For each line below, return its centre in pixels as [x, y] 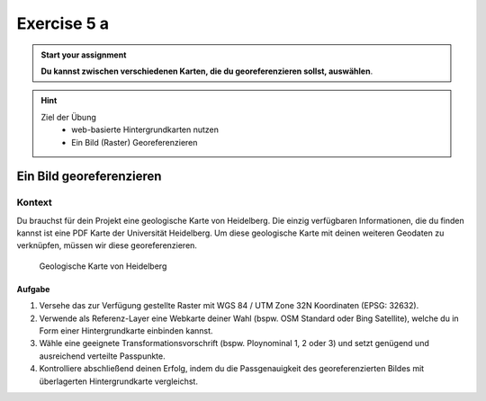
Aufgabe [33, 289]
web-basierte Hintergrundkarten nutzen [145, 129]
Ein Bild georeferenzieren [89, 177]
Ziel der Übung [68, 117]
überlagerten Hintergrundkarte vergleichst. [118, 381]
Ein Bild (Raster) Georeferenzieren [135, 142]
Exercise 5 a [63, 23]
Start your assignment [84, 55]
